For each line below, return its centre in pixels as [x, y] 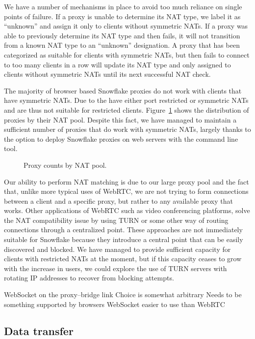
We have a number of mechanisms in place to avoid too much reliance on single [123, 6]
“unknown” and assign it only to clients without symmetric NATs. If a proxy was [126, 26]
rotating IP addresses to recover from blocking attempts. [89, 278]
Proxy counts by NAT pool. [65, 165]
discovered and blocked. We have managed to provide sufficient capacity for [117, 249]
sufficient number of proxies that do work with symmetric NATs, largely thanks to [127, 129]
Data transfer [39, 330]
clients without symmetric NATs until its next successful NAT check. [107, 74]
